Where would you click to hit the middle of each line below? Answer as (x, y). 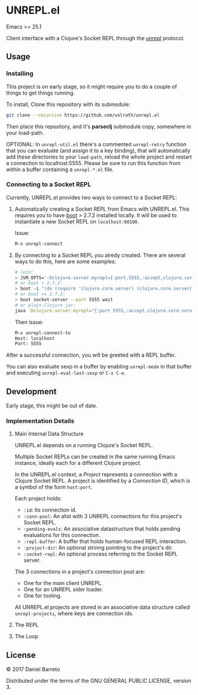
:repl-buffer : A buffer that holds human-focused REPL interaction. (105, 541)
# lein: (24, 272)
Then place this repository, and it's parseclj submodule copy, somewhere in (99, 126)
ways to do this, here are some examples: (65, 261)
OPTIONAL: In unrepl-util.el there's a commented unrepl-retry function (96, 144)
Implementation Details (40, 421)
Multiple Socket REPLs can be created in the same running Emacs (95, 457)
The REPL (27, 625)
